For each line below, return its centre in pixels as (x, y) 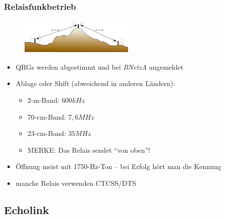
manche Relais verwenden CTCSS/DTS (76, 183)
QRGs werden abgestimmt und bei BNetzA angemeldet (99, 66)
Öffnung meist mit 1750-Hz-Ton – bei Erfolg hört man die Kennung (118, 166)
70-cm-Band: (47, 116)
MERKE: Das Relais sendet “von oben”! (89, 150)
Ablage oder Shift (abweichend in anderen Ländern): (95, 83)
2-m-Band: (43, 100)
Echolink (27, 209)
